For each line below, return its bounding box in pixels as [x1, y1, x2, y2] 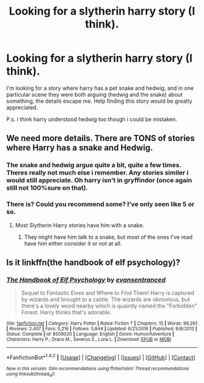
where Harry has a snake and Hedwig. [6, 143, 154, 153]
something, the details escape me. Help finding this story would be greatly [6, 97, 192, 105]
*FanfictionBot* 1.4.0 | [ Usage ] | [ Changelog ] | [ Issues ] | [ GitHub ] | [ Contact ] [6, 353, 195, 361]
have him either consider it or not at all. [24, 240, 123, 247]
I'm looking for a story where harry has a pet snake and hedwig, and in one [6, 84, 194, 92]
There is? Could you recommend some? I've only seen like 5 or [6, 200, 195, 209]
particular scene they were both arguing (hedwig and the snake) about [6, 91, 183, 98]
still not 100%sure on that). [6, 184, 88, 192]
